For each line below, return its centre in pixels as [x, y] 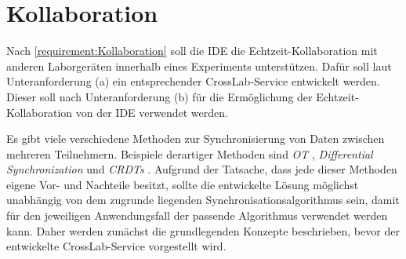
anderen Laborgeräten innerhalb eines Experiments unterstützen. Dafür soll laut [199, 66]
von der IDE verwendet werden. [152, 112]
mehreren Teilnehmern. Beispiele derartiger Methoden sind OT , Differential [190, 153]
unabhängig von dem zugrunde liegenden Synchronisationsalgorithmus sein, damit [203, 200]
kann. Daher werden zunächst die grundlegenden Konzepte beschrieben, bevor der [203, 230]
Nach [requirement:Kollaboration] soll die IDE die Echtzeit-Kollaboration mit [192, 51]
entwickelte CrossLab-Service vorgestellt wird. [116, 246]
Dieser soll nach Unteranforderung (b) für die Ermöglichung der [159, 96]
